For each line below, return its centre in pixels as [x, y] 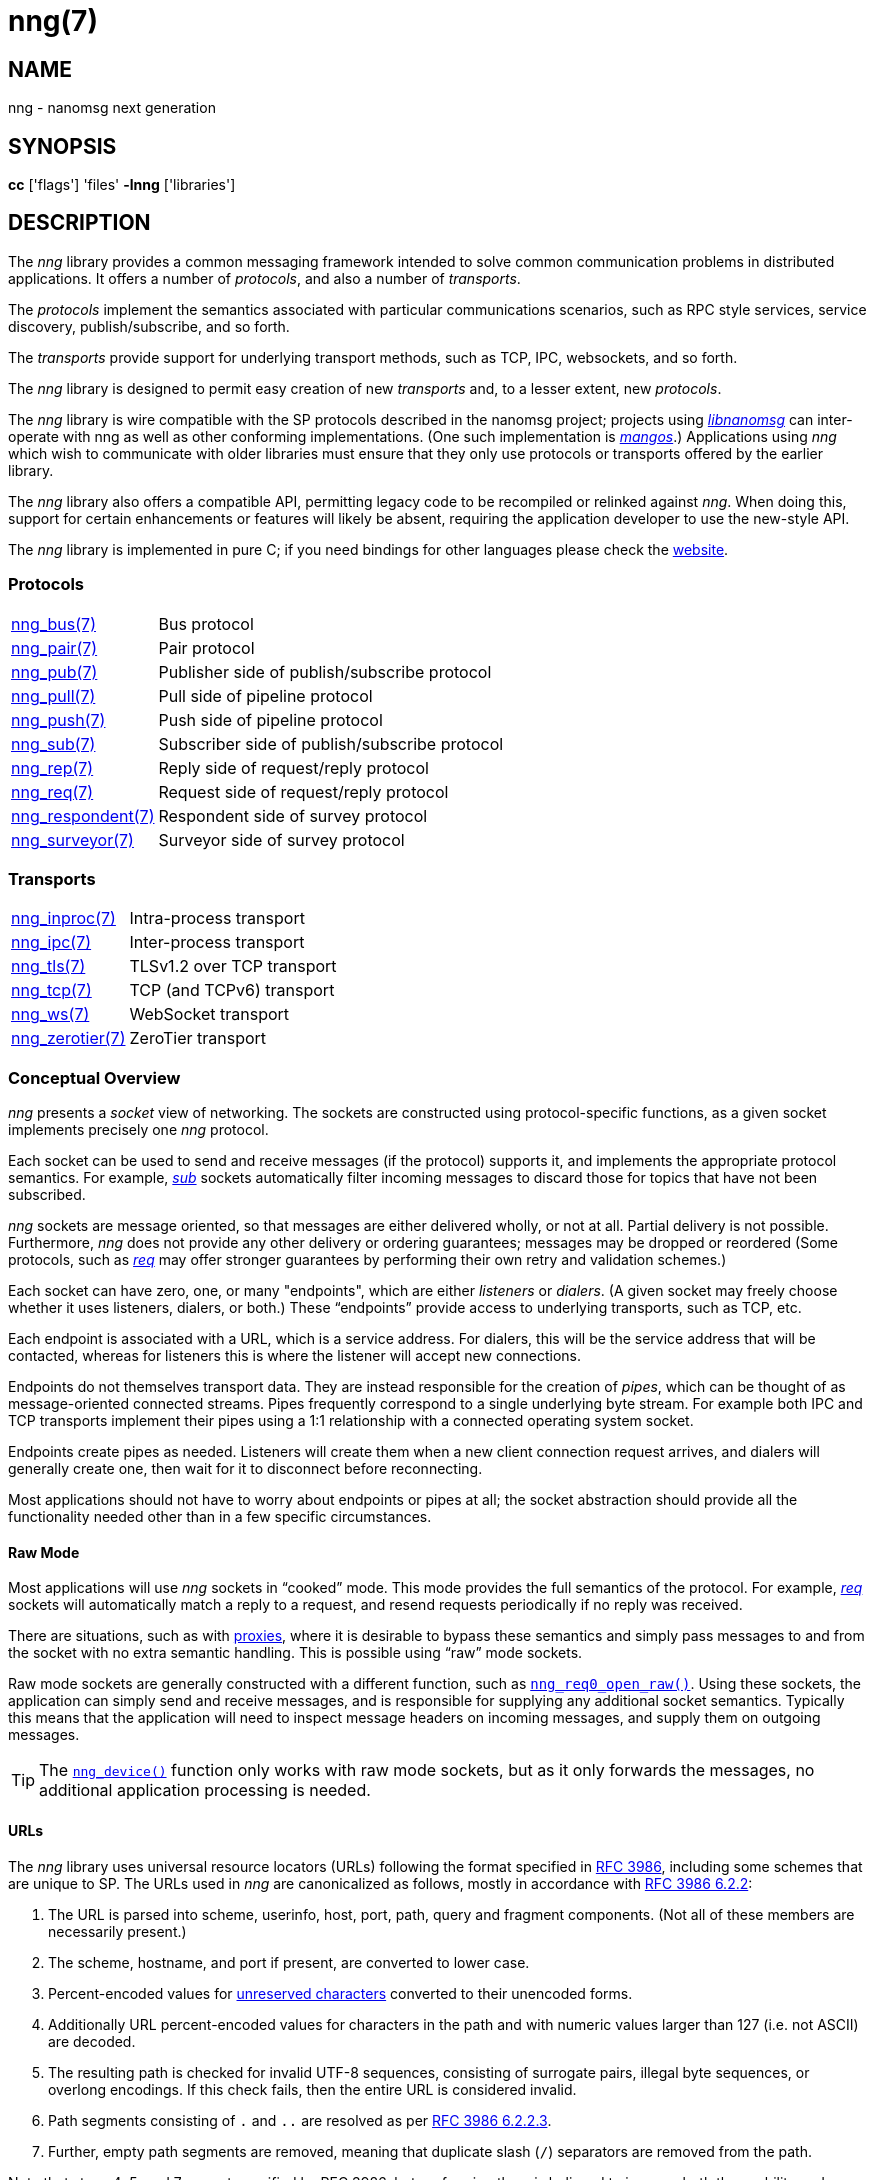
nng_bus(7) [53, 623]
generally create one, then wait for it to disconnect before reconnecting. [245, 1469]
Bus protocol [206, 623]
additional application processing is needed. [205, 1790]
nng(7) [53, 21]
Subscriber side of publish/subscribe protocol [331, 743]
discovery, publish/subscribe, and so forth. [149, 326]
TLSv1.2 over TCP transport [233, 966]
